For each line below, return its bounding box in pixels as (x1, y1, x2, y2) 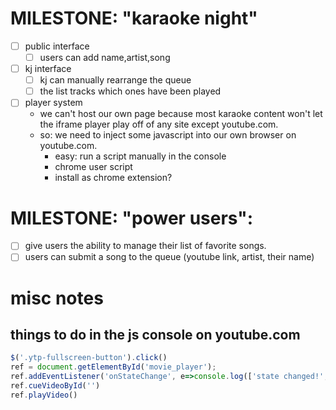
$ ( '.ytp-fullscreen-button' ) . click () (10, 353, 168, 363)
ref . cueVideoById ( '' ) (10, 381, 101, 391)
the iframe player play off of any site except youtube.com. (39, 118, 279, 131)
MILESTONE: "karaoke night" (10, 7, 258, 30)
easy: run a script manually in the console (54, 150, 227, 162)
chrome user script (54, 161, 133, 173)
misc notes (10, 287, 104, 309)
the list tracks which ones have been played (39, 85, 222, 97)
